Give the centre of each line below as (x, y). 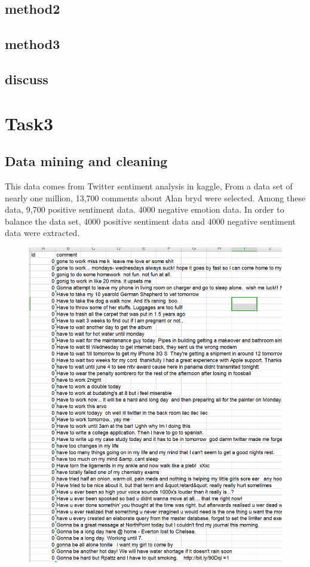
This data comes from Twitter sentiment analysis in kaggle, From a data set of (149, 186)
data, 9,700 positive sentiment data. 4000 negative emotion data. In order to (145, 209)
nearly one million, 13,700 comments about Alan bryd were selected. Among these (155, 197)
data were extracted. (42, 233)
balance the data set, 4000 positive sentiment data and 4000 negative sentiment (150, 221)
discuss (27, 79)
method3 (33, 44)
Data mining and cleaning (86, 161)
